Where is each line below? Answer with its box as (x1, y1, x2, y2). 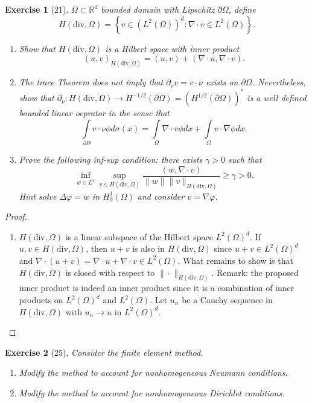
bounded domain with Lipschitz (101, 3, 215, 15)
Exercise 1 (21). (5, 3, 69, 15)
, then (86, 242, 107, 255)
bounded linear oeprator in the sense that (19, 106, 170, 119)
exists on (205, 76, 238, 88)
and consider (137, 189, 185, 202)
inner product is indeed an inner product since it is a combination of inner (19, 281, 294, 294)
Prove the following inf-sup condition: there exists (19, 153, 203, 166)
